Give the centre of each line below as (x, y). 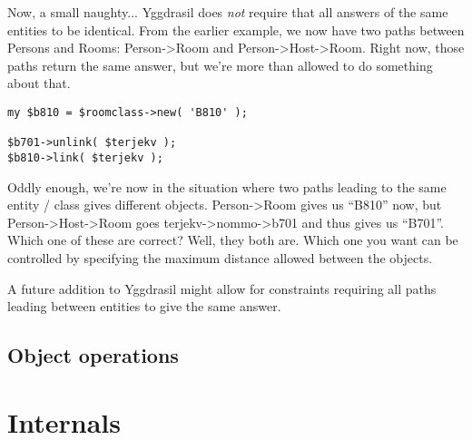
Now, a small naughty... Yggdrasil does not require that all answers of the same (228, 12)
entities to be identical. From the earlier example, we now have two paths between (236, 29)
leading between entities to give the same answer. (144, 306)
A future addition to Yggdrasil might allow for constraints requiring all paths (222, 288)
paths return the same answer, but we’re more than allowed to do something (220, 65)
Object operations (93, 355)
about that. (39, 83)
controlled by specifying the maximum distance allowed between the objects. (220, 257)
